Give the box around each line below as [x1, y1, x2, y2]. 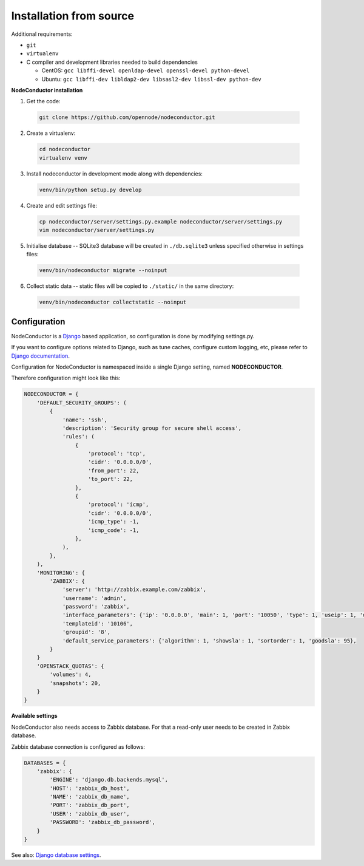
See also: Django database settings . [11, 851, 101, 859]
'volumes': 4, [49, 671, 92, 678]
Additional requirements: [11, 30, 73, 38]
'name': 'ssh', [62, 416, 107, 423]
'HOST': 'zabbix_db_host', [49, 785, 130, 792]
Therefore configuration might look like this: [11, 374, 121, 382]
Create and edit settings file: [26, 202, 97, 209]
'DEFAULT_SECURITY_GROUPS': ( [36, 399, 127, 406]
